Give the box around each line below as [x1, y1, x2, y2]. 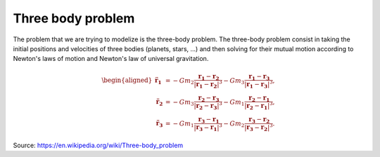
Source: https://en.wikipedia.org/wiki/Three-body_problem [13, 141, 184, 149]
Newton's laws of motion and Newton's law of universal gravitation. [13, 55, 209, 63]
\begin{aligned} [101, 76, 153, 84]
